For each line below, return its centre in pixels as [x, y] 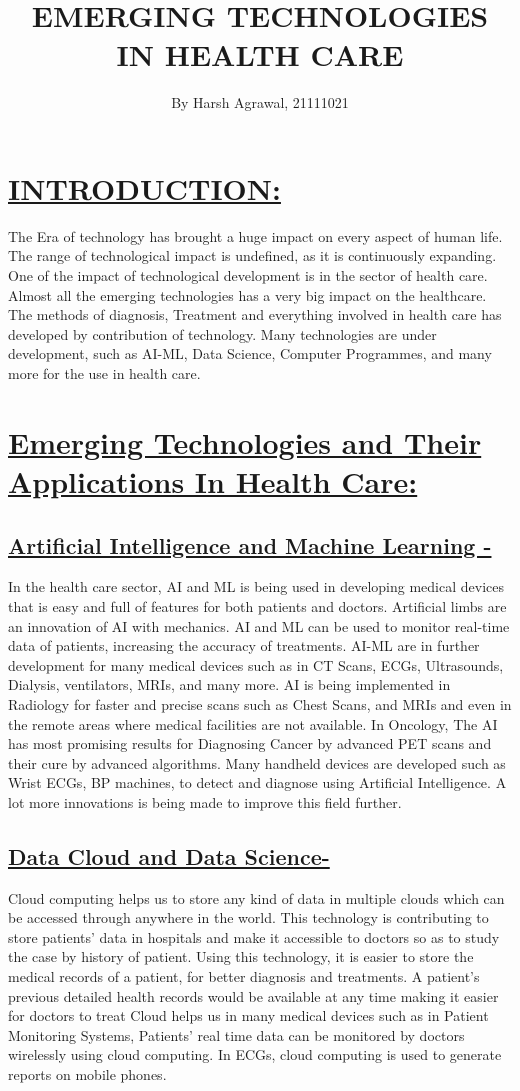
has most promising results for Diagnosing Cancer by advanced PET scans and [250, 743]
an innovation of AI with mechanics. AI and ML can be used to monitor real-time [259, 625]
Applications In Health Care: [213, 480]
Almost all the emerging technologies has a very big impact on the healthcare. [247, 294]
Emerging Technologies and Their [245, 441]
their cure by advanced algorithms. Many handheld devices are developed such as [257, 762]
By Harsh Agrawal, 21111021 [260, 102]
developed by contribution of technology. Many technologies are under [222, 333]
